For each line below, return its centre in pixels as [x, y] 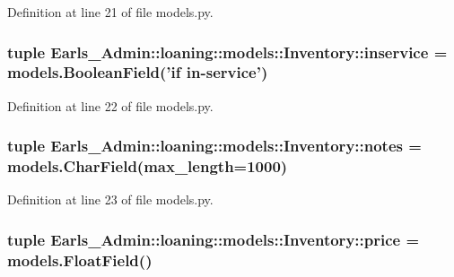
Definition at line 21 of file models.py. [110, 12]
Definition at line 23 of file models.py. [110, 199]
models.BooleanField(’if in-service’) [138, 72]
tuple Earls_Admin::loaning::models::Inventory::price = [214, 239]
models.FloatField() [80, 260]
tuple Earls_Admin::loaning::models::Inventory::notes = [214, 146]
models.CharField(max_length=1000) [148, 166]
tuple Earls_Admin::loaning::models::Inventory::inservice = [227, 52]
